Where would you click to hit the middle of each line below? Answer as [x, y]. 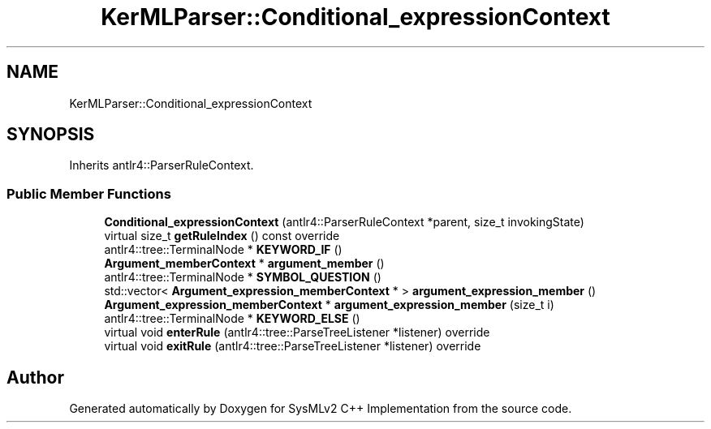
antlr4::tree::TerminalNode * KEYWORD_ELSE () [232, 319]
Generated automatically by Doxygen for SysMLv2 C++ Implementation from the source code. [321, 409]
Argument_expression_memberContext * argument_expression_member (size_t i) [329, 305]
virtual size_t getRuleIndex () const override [222, 236]
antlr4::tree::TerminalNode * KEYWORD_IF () [223, 250]
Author [35, 377]
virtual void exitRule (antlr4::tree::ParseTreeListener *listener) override [293, 346]
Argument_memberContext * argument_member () [244, 264]
